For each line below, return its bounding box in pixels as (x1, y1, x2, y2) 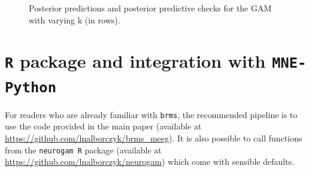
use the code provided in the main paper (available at (5, 120, 202, 132)
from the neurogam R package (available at (5, 143, 162, 156)
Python (5, 79, 56, 96)
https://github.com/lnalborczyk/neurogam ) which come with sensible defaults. (5, 155, 295, 168)
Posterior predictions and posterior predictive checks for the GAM (29, 2, 272, 14)
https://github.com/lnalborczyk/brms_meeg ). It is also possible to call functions (5, 132, 302, 144)
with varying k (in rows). (29, 13, 120, 26)
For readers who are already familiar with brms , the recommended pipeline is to (5, 108, 298, 120)
